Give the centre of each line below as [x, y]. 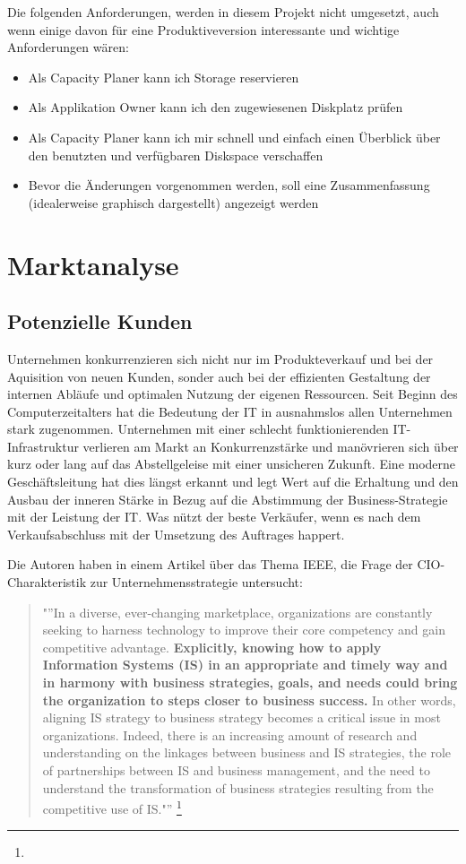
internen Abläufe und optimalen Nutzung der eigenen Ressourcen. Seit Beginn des [233, 394]
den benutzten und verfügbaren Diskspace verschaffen [176, 155]
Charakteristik [47, 582]
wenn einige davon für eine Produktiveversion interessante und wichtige [203, 29]
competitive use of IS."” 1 [112, 807]
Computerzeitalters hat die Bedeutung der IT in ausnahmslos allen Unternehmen [230, 411]
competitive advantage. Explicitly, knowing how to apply [212, 647]
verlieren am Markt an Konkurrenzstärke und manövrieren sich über [271, 446]
